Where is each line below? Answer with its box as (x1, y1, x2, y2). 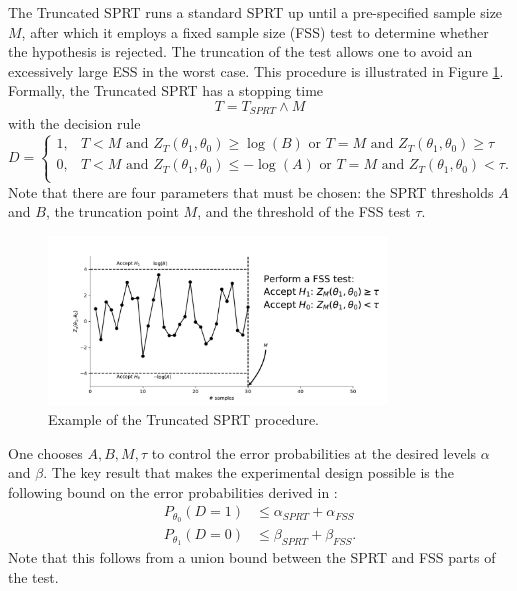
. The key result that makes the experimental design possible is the (43, 462, 454, 483)
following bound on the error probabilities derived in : (8, 481, 338, 502)
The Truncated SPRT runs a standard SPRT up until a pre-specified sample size (8, 2, 503, 22)
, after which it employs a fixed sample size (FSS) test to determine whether (21, 21, 489, 42)
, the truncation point (45, 201, 179, 222)
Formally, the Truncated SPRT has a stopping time (8, 80, 324, 101)
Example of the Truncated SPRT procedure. (48, 408, 320, 429)
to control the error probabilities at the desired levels (151, 442, 477, 463)
